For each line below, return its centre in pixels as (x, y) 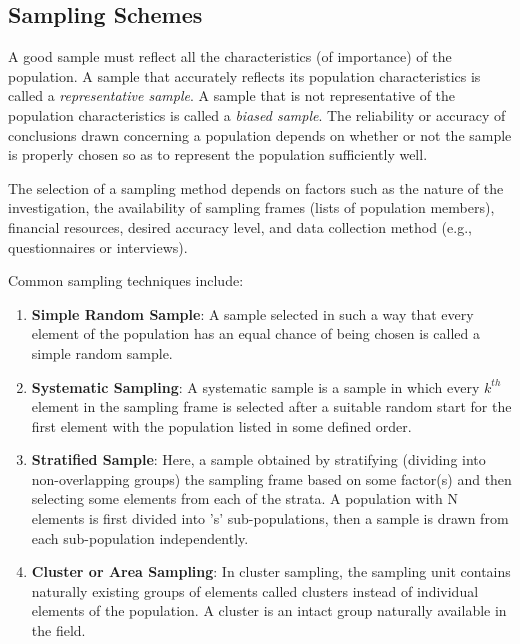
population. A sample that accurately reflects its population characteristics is (244, 75)
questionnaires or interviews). (98, 246)
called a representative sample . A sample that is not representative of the (232, 95)
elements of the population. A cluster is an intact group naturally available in (269, 610)
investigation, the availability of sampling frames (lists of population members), (251, 207)
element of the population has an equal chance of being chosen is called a (256, 333)
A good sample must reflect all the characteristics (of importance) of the (230, 56)
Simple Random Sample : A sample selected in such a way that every (252, 313)
